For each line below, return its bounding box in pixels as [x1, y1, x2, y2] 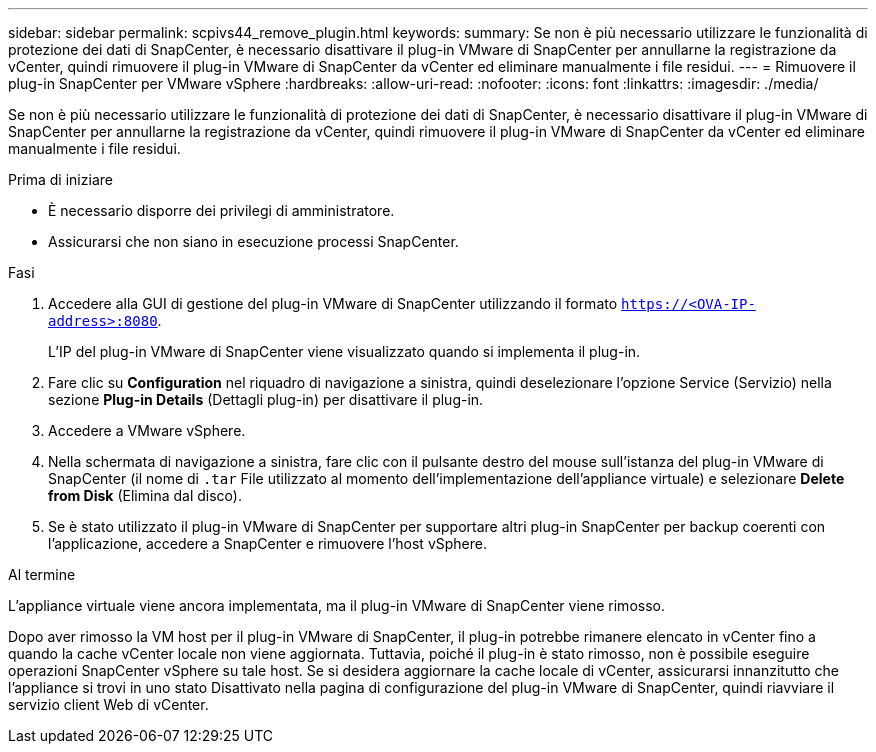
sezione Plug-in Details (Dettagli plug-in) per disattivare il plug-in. [48, 391, 484, 408]
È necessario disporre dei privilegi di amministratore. [48, 202, 395, 219]
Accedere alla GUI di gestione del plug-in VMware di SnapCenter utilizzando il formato [48, 295, 618, 312]
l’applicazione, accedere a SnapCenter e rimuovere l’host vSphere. [48, 535, 487, 552]
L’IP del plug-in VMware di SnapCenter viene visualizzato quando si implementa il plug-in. [48, 343, 641, 360]
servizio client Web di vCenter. [8, 696, 209, 713]
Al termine [8, 566, 76, 583]
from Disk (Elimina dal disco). [48, 487, 242, 504]
